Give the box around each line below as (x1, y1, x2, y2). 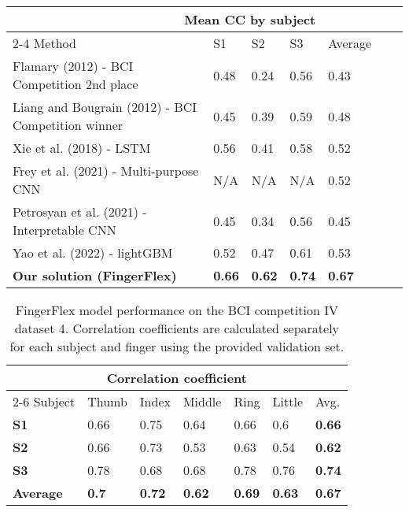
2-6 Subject (13, 392, 76, 410)
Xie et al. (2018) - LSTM (13, 139, 151, 157)
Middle (182, 392, 222, 410)
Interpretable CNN (13, 221, 116, 239)
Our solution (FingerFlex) (13, 266, 177, 284)
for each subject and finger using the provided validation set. (9, 337, 345, 355)
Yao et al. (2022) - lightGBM (13, 243, 173, 262)
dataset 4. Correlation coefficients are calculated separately (14, 319, 340, 337)
